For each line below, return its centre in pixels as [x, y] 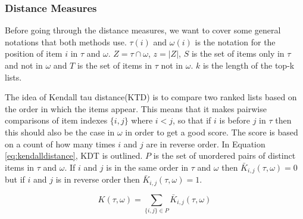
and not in [24, 65]
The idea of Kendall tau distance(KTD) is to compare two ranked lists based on [151, 97]
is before [235, 120]
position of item [34, 53]
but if [15, 179]
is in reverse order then [98, 179]
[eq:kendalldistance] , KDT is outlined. [74, 155]
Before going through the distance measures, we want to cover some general [143, 30]
